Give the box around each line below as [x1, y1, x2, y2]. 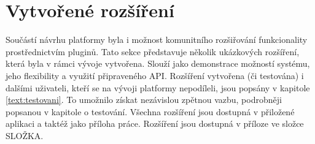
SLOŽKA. [6, 129, 44, 142]
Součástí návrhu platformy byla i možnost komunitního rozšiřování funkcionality [6, 33, 308, 46]
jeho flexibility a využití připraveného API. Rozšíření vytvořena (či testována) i [6, 69, 304, 81]
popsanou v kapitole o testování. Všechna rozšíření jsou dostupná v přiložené [6, 105, 295, 118]
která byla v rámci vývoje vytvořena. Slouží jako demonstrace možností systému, [6, 57, 310, 70]
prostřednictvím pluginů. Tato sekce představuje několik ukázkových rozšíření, [6, 45, 300, 58]
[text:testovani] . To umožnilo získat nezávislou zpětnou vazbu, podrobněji [6, 93, 282, 106]
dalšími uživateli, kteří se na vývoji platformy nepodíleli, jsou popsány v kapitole [6, 81, 310, 94]
